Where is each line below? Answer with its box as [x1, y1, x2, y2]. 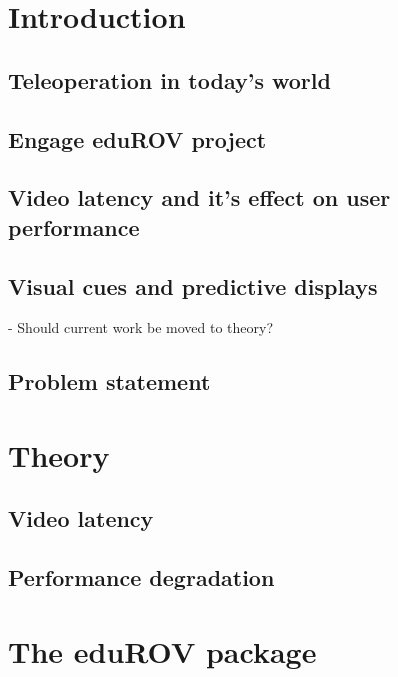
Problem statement [8, 366, 211, 397]
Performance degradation [8, 562, 275, 593]
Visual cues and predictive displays [8, 270, 378, 301]
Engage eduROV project [8, 123, 267, 154]
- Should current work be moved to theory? [8, 317, 273, 338]
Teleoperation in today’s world [8, 64, 331, 95]
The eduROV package [8, 630, 317, 671]
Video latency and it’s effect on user [8, 182, 391, 213]
